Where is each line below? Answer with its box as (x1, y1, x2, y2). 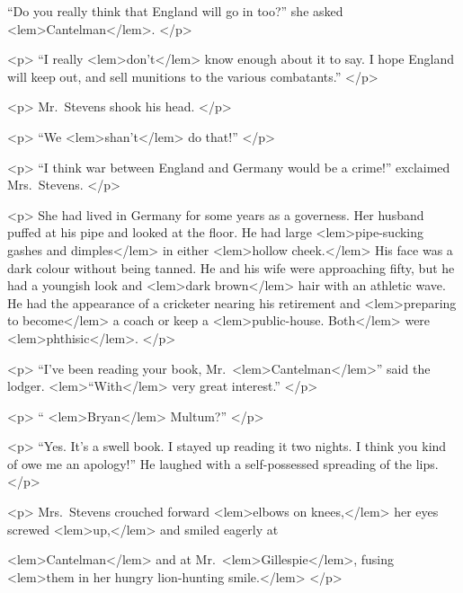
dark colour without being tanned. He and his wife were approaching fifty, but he (7, 258, 455, 277)
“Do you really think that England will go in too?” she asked (7, 2, 343, 20)
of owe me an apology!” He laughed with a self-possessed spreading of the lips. (7, 454, 439, 473)
